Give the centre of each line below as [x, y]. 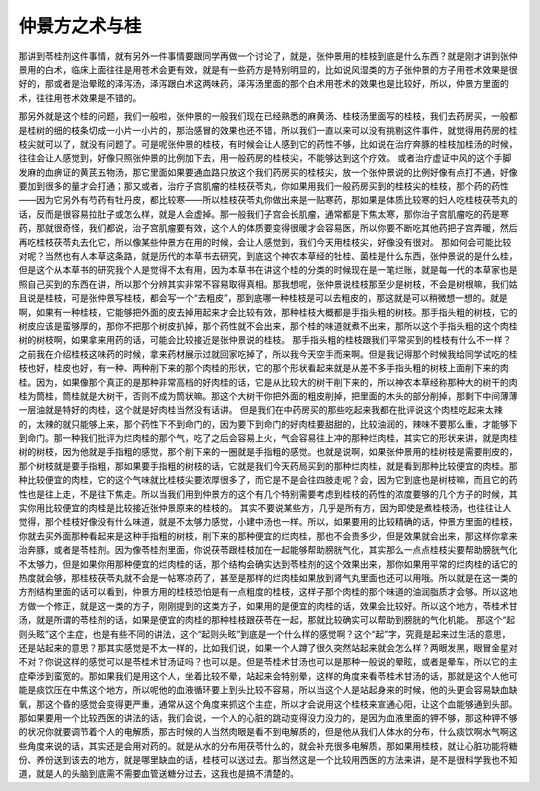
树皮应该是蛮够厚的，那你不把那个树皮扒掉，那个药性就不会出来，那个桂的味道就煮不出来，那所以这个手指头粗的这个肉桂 [268, 326]
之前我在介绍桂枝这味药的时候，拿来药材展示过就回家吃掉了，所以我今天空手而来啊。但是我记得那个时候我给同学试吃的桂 [268, 354]
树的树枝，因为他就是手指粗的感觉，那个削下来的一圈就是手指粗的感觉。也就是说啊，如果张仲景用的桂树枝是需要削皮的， [268, 452]
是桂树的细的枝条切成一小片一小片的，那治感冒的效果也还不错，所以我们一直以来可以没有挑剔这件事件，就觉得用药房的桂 [268, 130]
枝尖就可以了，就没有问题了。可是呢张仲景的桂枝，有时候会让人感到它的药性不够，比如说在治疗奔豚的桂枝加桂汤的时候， [268, 144]
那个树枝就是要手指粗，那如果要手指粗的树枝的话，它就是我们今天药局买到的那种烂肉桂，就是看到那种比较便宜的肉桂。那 [268, 466]
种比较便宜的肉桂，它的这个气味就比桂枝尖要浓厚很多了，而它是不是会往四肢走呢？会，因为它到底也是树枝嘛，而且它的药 [268, 480]
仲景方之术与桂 [80, 26]
